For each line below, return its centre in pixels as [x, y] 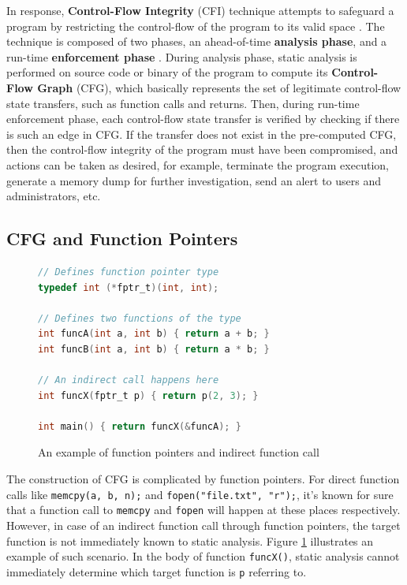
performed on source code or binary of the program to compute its [167, 72]
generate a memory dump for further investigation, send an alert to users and [194, 180]
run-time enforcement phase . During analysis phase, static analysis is [182, 56]
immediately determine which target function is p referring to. [157, 571]
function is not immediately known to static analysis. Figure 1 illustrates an [190, 540]
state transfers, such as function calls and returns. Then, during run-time [183, 103]
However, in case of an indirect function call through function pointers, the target [203, 525]
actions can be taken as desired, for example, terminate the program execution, [198, 164]
